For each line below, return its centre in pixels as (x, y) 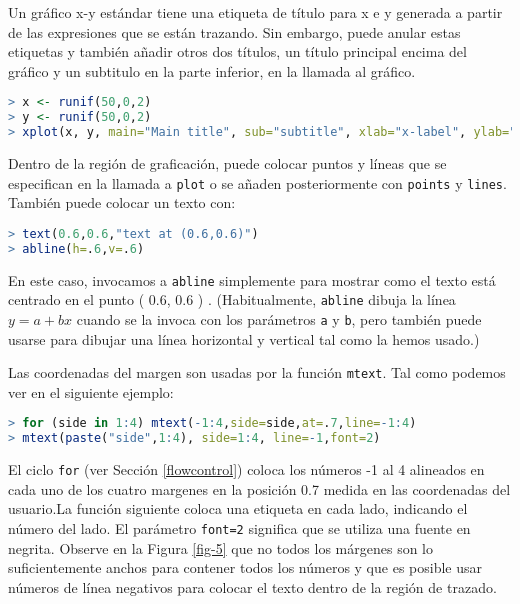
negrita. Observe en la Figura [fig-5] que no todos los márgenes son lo (221, 547)
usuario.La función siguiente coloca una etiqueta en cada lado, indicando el (238, 508)
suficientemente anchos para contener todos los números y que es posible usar (245, 567)
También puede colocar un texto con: (122, 202)
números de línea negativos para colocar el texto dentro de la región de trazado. (252, 586)
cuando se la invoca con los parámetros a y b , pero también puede (279, 318)
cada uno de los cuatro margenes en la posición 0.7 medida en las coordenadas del (259, 488)
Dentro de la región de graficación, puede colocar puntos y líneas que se (227, 163)
